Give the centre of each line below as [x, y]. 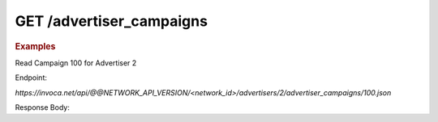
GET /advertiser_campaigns [112, 21]
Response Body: [43, 107]
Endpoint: [31, 78]
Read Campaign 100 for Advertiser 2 [76, 63]
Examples [35, 46]
